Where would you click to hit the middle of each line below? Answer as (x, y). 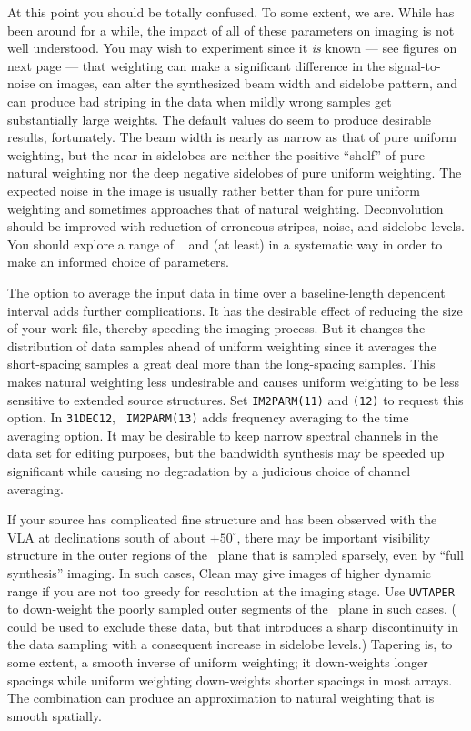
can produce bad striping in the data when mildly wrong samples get (200, 101)
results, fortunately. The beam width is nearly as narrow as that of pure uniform (232, 137)
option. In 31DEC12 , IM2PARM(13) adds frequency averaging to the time (208, 417)
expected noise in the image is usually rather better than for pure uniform (214, 190)
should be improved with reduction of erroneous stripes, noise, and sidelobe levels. (236, 226)
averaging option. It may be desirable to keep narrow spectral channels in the (223, 435)
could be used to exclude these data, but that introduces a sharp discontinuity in (233, 626)
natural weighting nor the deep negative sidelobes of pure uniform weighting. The (235, 173)
